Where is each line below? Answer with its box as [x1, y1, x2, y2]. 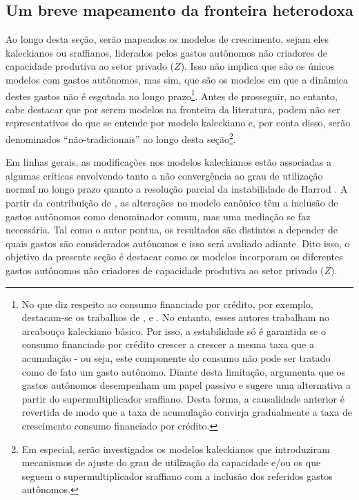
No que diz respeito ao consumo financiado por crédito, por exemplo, [21, 296, 313, 311]
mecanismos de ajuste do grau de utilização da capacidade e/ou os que [21, 455, 321, 470]
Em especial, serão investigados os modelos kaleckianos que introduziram [21, 441, 330, 456]
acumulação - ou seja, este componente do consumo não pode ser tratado [21, 350, 331, 365]
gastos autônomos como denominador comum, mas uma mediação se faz [6, 209, 311, 223]
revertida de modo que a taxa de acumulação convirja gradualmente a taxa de [21, 405, 352, 419]
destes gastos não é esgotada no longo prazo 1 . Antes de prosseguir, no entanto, [6, 86, 338, 103]
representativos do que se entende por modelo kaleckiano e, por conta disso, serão [6, 115, 351, 130]
